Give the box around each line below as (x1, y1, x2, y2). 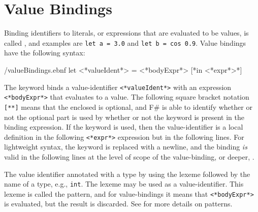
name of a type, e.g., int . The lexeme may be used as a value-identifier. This (4, 178, 244, 189)
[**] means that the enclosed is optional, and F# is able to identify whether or (4, 101, 252, 112)
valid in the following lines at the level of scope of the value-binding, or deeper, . (4, 151, 254, 162)
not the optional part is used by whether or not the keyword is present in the (4, 111, 245, 122)
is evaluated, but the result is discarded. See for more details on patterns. (4, 198, 233, 209)
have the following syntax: (4, 47, 85, 58)
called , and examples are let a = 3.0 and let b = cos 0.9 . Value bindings (4, 37, 246, 48)
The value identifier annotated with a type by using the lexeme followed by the (4, 168, 250, 179)
